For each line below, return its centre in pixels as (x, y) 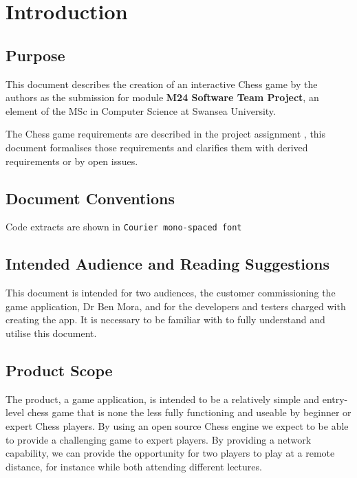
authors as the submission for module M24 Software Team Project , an (162, 97)
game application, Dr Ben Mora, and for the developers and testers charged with (176, 306)
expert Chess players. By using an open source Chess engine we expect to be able (177, 425)
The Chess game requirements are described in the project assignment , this (166, 134)
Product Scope (59, 370)
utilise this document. (51, 333)
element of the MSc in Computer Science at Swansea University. (141, 110)
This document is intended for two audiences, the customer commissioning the (171, 293)
